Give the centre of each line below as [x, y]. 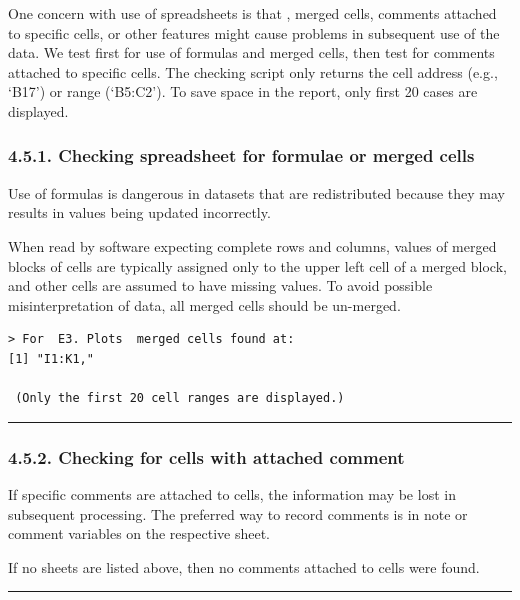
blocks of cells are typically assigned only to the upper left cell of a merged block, [257, 265]
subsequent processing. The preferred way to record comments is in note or [238, 513]
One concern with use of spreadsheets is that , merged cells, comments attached [252, 13]
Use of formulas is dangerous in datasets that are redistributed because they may [257, 192]
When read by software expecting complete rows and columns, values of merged [252, 245]
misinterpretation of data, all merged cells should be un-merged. [204, 304]
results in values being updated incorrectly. [139, 212]
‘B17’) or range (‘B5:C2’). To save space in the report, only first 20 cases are [243, 91]
